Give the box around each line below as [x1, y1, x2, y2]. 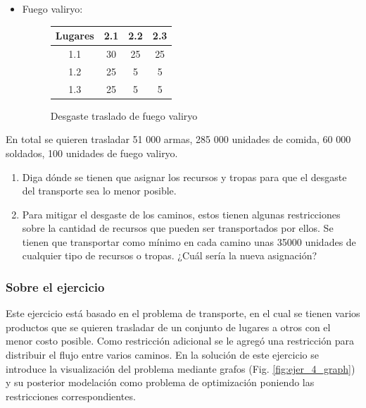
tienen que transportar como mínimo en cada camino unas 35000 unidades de [22, 234, 356, 249]
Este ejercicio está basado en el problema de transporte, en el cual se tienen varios [6, 306, 360, 321]
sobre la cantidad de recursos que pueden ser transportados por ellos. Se [22, 221, 334, 235]
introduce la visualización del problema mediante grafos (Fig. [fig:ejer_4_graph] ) [6, 361, 355, 376]
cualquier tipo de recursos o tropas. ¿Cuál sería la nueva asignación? [22, 248, 317, 263]
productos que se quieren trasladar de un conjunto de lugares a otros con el [6, 319, 331, 334]
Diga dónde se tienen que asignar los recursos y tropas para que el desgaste [22, 169, 347, 184]
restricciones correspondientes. [6, 388, 136, 403]
